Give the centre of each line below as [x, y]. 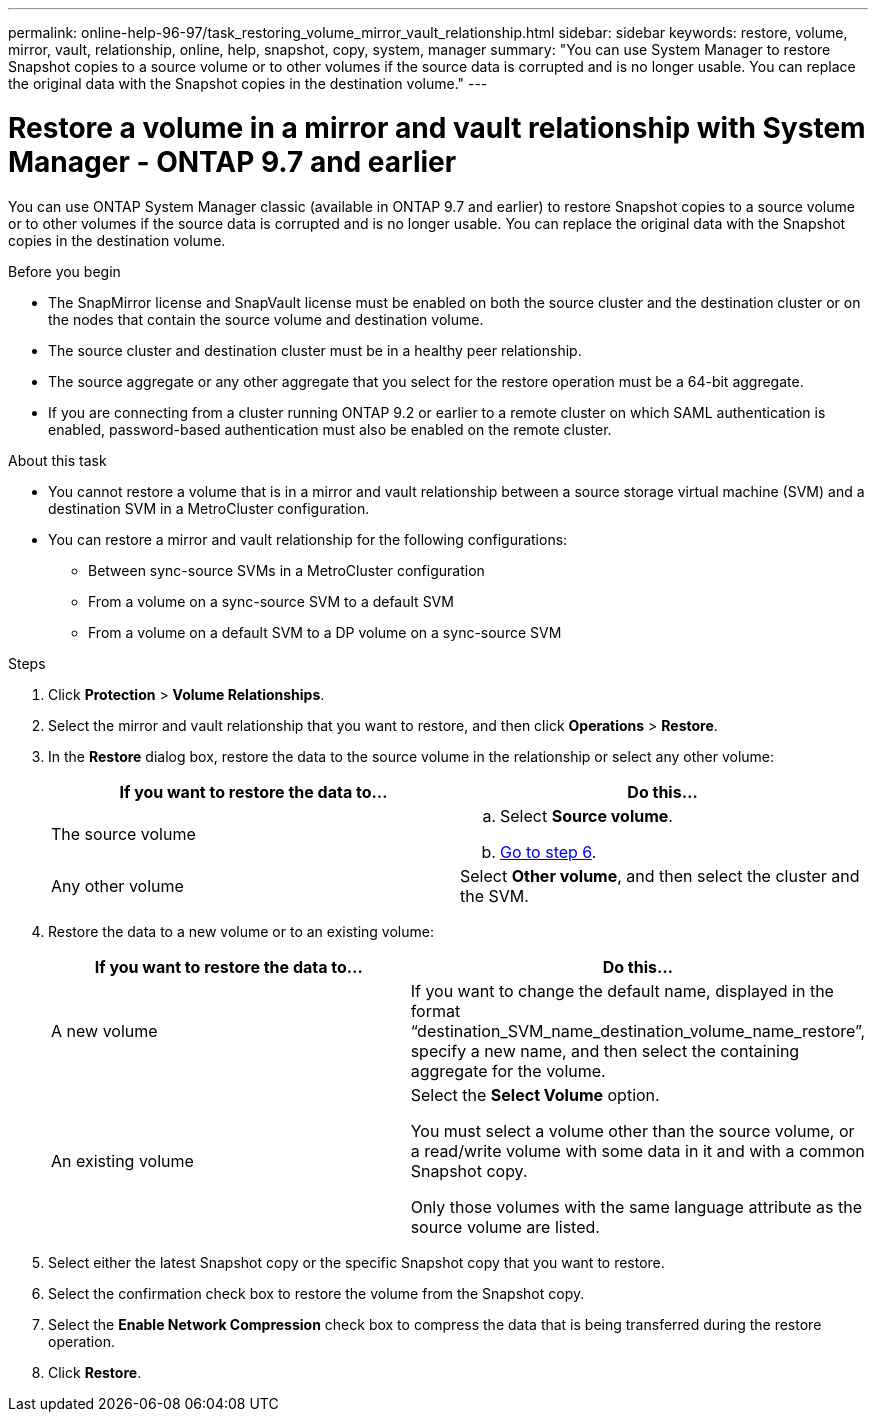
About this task [57, 460]
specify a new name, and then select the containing [605, 1050]
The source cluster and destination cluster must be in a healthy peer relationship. [315, 350]
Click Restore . [95, 1372]
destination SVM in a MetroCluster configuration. [209, 508]
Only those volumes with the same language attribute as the [636, 1206]
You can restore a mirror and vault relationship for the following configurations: [308, 539]
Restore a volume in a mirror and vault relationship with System [437, 127]
